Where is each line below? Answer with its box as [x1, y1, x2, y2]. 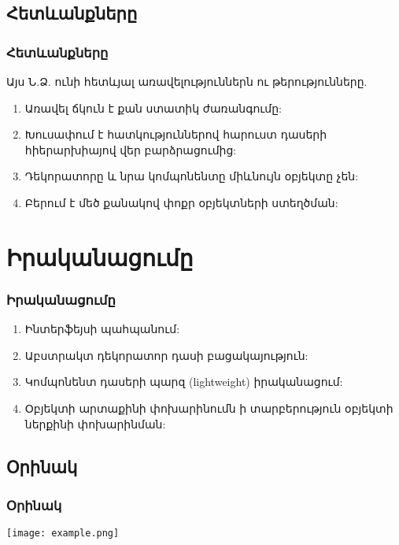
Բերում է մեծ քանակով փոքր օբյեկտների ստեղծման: [24, 194, 338, 210]
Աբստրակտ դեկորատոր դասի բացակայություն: [24, 347, 308, 363]
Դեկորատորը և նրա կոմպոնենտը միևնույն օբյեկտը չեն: [24, 168, 359, 184]
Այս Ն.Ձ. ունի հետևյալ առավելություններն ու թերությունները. [6, 73, 368, 89]
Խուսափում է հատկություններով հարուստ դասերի [24, 126, 327, 143]
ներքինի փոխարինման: [24, 415, 166, 432]
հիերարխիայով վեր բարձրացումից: [24, 141, 237, 158]
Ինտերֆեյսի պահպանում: [24, 321, 180, 337]
